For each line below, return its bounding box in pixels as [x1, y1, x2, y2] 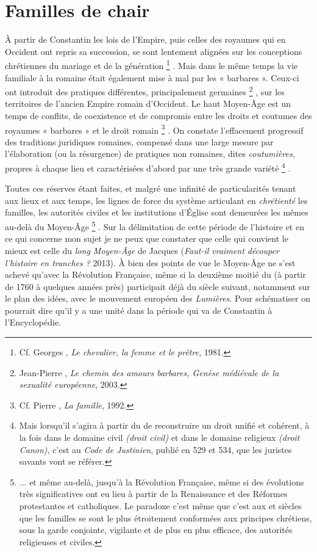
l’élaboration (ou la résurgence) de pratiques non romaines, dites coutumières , [5, 147, 295, 160]
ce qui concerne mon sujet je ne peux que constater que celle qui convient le [5, 232, 288, 245]
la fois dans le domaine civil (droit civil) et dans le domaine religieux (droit [19, 431, 300, 444]
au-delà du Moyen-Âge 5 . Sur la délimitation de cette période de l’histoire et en [5, 219, 304, 233]
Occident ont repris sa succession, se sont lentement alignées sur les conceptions [5, 45, 302, 57]
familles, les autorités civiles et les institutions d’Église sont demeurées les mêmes [5, 206, 308, 219]
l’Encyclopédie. [5, 316, 61, 329]
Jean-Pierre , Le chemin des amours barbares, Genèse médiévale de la [19, 366, 279, 379]
